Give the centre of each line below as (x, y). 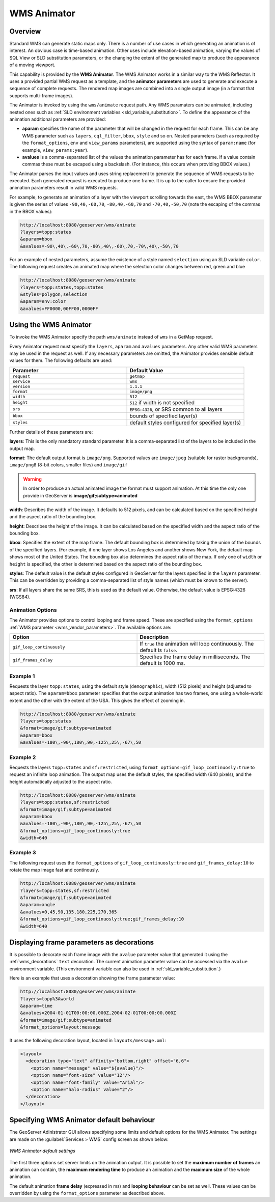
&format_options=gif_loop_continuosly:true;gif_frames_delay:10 (102, 919)
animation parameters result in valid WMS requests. (64, 188)
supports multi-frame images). (42, 95)
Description (154, 637)
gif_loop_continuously (39, 647)
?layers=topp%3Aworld (47, 999)
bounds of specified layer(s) (163, 416)
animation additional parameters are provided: (58, 119)
